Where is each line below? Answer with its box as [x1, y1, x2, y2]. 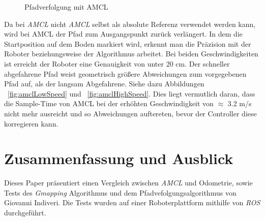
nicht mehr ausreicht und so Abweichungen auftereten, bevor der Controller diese [4, 108, 257, 118]
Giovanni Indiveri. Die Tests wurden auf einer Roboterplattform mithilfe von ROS [4, 197, 260, 208]
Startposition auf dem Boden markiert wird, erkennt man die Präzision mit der [4, 38, 251, 49]
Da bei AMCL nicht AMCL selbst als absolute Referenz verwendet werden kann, [4, 18, 256, 29]
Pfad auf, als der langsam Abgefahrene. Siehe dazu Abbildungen [4, 78, 204, 89]
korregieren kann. [4, 118, 58, 129]
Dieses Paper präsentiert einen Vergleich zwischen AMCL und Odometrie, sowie [4, 177, 253, 188]
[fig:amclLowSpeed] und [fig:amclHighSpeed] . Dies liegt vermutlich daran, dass [8, 88, 255, 99]
